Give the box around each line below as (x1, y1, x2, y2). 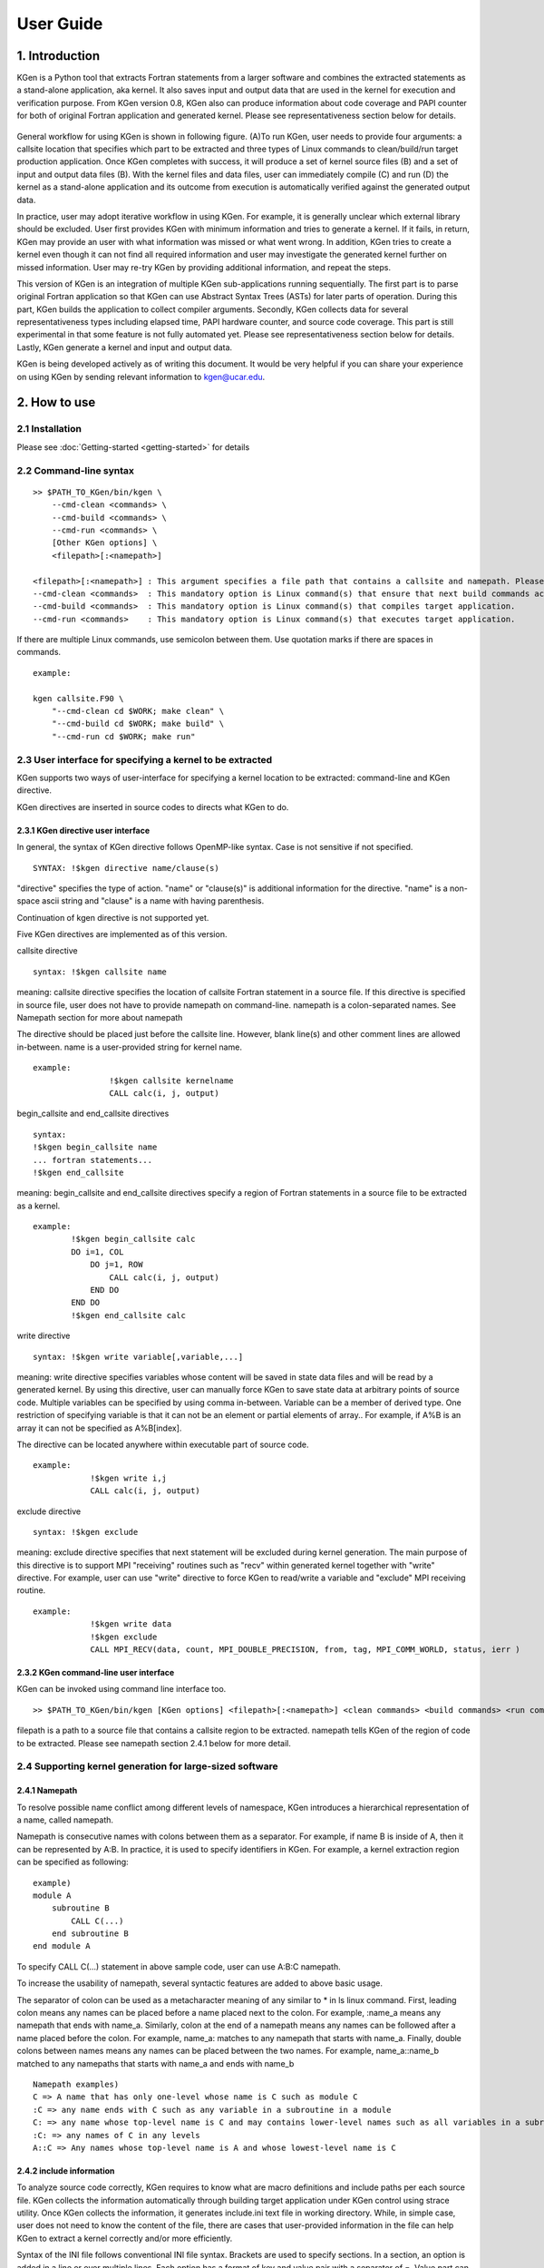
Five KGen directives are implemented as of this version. (16, 929, 228, 940)
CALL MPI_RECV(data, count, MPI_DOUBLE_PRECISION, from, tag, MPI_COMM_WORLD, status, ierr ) (90, 1645, 520, 1655)
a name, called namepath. (16, 1814, 113, 1825)
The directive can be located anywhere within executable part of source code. (16, 1439, 309, 1450)
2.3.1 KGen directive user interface (16, 825, 151, 836)
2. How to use (16, 395, 96, 410)
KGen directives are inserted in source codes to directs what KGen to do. (16, 801, 289, 812)
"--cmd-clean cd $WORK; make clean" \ (51, 706, 225, 717)
